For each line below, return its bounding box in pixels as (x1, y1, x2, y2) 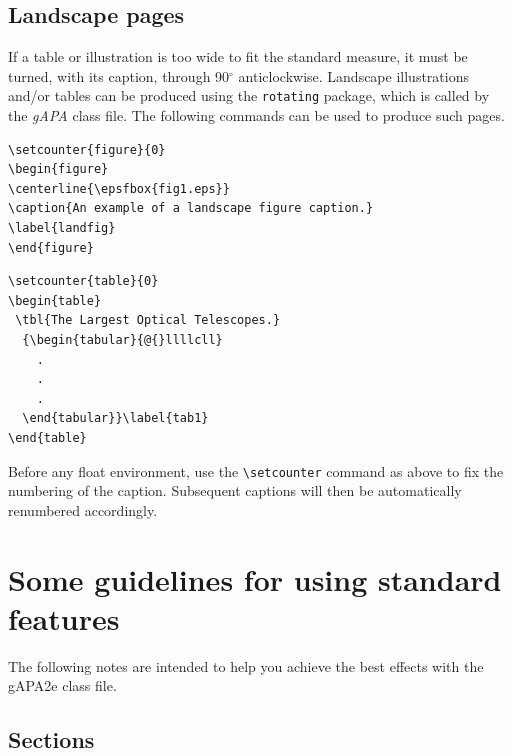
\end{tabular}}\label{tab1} (22, 411, 209, 426)
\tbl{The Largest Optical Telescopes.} (15, 313, 281, 328)
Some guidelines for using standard (8, 558, 502, 599)
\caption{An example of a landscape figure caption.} (8, 201, 374, 216)
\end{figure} (8, 240, 94, 255)
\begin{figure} (8, 162, 109, 177)
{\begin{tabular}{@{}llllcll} (22, 332, 223, 347)
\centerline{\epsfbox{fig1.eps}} (8, 181, 230, 196)
